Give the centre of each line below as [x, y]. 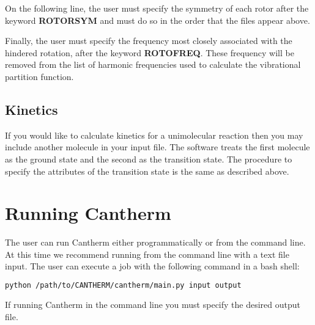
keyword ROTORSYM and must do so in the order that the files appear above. [157, 20]
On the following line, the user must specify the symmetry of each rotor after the [157, 8]
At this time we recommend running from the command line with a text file [147, 254]
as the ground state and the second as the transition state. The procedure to [149, 159]
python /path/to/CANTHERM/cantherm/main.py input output [123, 286]
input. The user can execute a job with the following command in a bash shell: [152, 266]
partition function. [39, 76]
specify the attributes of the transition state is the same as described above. [147, 171]
